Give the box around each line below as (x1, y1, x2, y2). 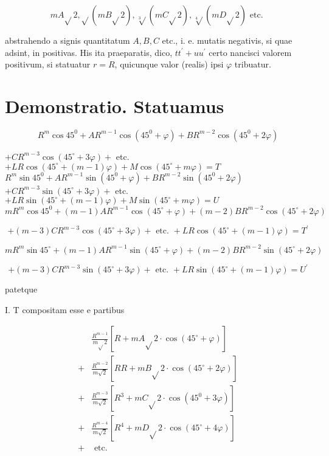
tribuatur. (234, 58, 271, 71)
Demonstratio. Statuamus (5, 93, 224, 118)
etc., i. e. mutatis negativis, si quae (162, 34, 293, 46)
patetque (5, 283, 38, 295)
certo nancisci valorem (209, 46, 292, 58)
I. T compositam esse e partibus (5, 303, 125, 316)
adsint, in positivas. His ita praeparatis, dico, (5, 46, 173, 58)
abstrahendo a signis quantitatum (5, 34, 130, 46)
